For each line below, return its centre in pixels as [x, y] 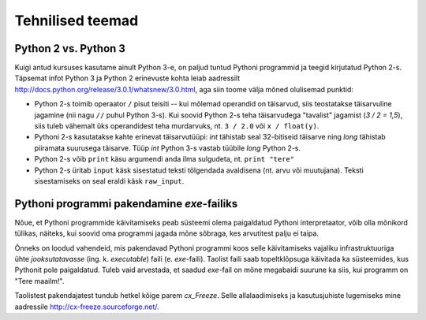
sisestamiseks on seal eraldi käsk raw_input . [109, 180]
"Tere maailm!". [39, 281]
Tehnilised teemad [77, 20]
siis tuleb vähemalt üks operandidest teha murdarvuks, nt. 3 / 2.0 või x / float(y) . [177, 126]
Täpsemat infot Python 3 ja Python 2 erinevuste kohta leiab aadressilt [127, 78]
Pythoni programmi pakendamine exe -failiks [126, 204]
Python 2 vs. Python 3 [70, 48]
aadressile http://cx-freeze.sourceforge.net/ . [87, 307]
